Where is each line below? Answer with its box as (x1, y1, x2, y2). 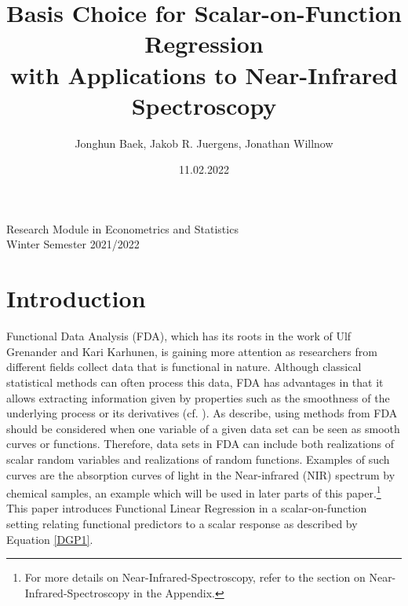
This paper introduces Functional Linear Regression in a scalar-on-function (6, 500, 367, 516)
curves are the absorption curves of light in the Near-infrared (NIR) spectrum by (6, 466, 395, 483)
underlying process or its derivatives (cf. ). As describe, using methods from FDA (6, 405, 398, 421)
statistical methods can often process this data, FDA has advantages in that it (6, 373, 384, 390)
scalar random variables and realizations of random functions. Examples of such (6, 450, 390, 467)
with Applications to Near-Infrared (10, 58, 398, 90)
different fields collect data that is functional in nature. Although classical (6, 358, 362, 375)
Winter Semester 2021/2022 (6, 236, 140, 252)
